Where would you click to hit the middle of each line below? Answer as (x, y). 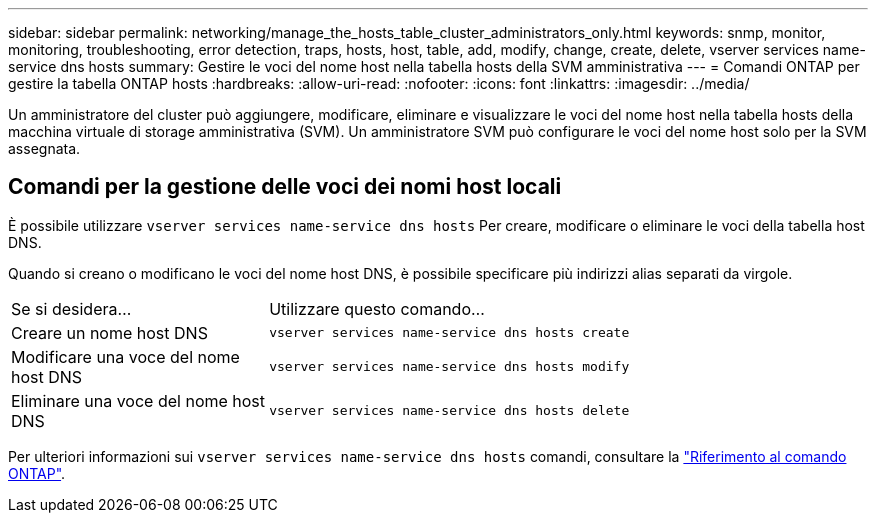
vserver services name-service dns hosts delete (449, 411)
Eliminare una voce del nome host (138, 400)
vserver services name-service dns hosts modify (449, 367)
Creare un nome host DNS (109, 332)
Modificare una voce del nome (125, 356)
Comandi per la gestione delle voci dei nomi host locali (285, 187)
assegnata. (44, 148)
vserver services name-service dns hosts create (449, 333)
